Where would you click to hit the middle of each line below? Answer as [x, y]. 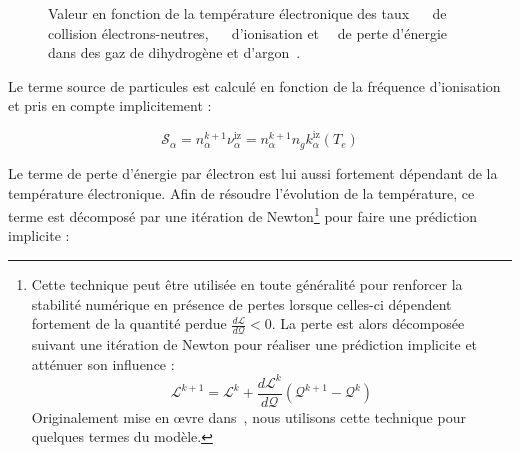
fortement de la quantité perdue [129, 323]
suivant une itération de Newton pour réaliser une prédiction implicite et [254, 343]
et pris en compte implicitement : [110, 105]
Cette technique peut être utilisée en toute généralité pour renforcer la [247, 283]
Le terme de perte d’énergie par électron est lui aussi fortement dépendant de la [253, 172]
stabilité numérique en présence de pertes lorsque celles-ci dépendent [241, 303]
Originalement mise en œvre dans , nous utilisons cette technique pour [248, 416]
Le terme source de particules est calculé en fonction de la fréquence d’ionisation [254, 85]
